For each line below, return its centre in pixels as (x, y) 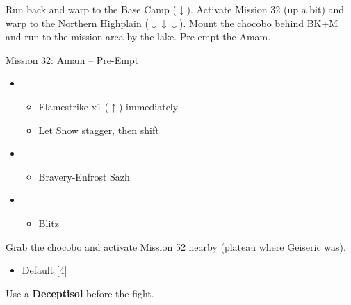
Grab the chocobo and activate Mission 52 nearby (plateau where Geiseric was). (176, 246)
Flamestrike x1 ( (74, 106)
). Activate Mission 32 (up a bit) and (266, 9)
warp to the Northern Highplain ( (77, 23)
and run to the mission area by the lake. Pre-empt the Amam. (138, 36)
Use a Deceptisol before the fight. (80, 293)
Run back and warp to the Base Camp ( (91, 9)
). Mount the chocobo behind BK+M (259, 23)
